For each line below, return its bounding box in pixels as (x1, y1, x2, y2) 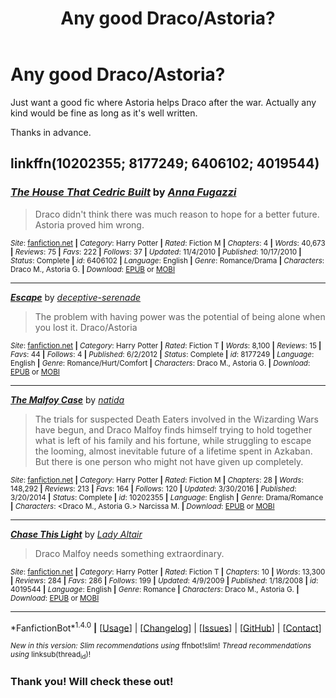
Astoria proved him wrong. (34, 218, 145, 231)
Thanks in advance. (10, 126, 92, 138)
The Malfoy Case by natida (10, 393, 125, 406)
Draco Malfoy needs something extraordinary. (34, 547, 225, 559)
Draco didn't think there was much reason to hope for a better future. (34, 208, 320, 220)
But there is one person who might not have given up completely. (34, 455, 304, 467)
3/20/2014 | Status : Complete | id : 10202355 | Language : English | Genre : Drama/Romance (10, 492, 324, 502)
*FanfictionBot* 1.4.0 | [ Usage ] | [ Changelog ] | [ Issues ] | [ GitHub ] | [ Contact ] (10, 620, 322, 634)
